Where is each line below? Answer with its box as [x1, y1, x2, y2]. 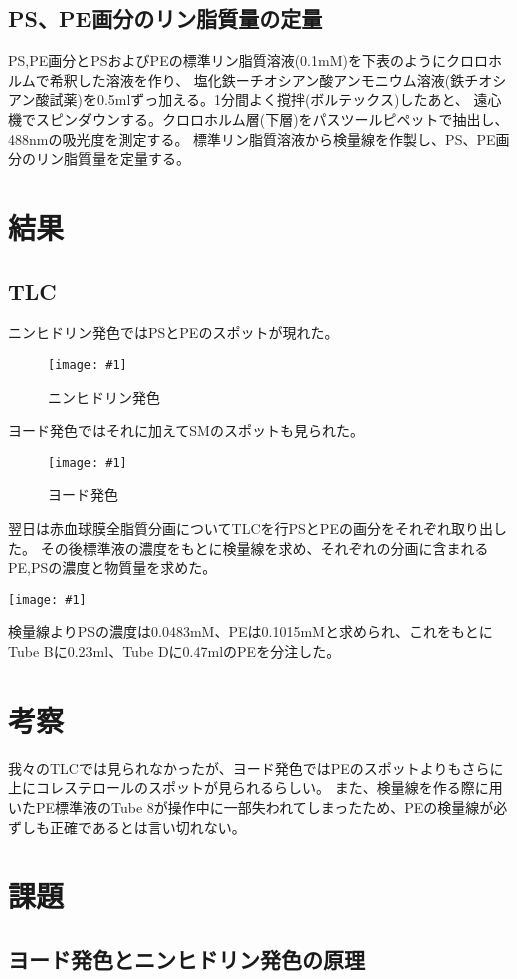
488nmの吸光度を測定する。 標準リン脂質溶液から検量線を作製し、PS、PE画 [8, 128, 510, 149]
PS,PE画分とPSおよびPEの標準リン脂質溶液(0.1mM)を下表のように [8, 50, 446, 71]
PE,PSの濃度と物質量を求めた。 [8, 557, 217, 578]
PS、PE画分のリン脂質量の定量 [8, 3, 323, 34]
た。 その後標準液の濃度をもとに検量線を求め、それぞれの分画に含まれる [8, 537, 489, 558]
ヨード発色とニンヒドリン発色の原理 [8, 943, 365, 974]
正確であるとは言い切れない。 [49, 816, 246, 837]
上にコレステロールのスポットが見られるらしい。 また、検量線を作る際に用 [8, 777, 503, 798]
